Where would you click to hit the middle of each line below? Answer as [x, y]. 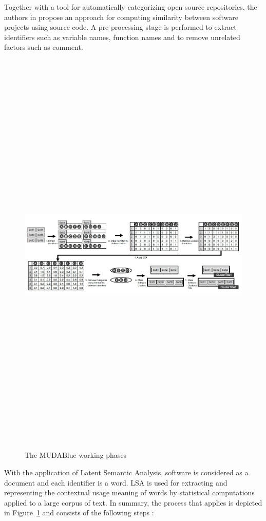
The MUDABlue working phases [76, 455]
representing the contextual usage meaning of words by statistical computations [129, 492]
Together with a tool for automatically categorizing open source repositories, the [131, 7]
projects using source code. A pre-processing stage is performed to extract [120, 27]
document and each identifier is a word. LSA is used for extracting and [116, 482]
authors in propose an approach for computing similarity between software [121, 17]
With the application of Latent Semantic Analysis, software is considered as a [126, 472]
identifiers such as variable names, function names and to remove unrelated [122, 37]
